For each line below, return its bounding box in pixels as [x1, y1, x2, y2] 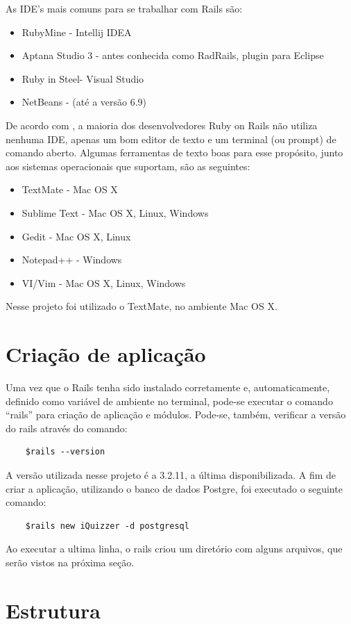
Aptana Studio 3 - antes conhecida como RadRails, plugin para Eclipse [22, 48, 324, 63]
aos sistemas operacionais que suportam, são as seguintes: [6, 158, 250, 173]
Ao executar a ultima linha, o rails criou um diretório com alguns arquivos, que [6, 541, 343, 556]
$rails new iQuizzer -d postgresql [25, 520, 189, 531]
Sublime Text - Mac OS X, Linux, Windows [22, 205, 209, 220]
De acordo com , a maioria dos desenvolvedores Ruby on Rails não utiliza [6, 117, 318, 132]
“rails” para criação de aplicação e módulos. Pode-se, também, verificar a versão [6, 407, 346, 422]
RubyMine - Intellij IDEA [22, 24, 132, 39]
